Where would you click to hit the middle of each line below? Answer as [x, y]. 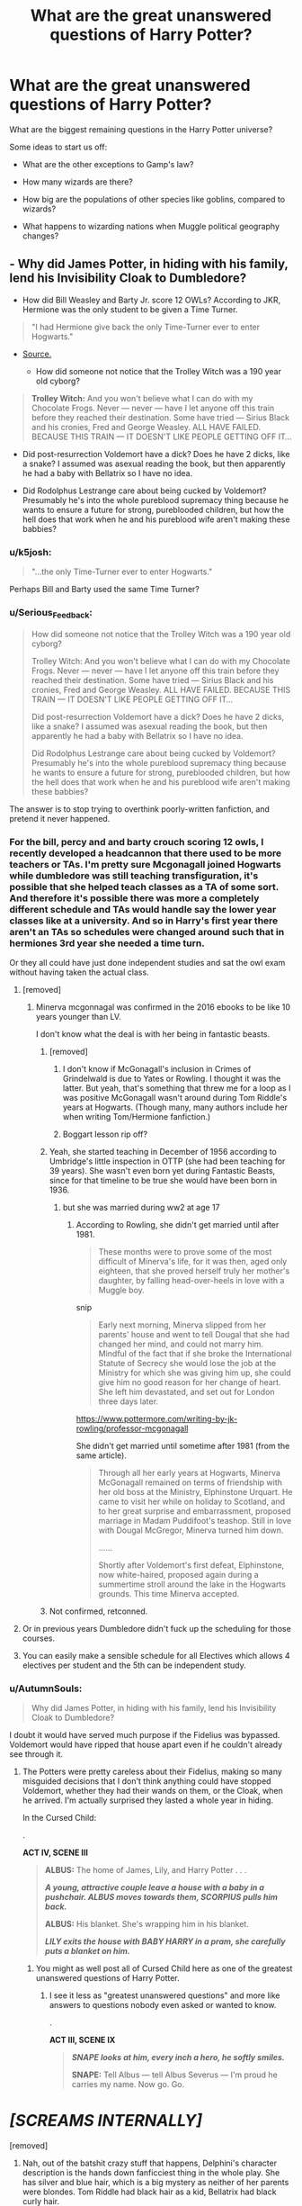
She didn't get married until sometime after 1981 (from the [183, 1445]
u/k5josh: [31, 552]
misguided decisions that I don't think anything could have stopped [147, 1781]
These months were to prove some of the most [185, 1251]
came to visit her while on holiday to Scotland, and [192, 1501]
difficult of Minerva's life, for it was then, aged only [193, 1261]
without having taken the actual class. [80, 972]
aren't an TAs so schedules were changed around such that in [147, 932]
